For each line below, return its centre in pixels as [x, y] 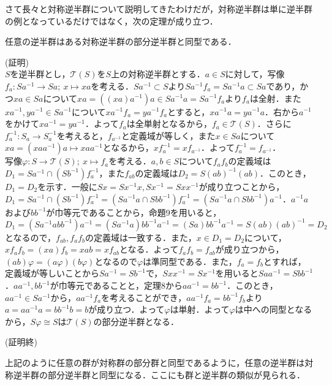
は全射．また [275, 98]
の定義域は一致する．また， [141, 237]
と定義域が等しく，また [168, 135]
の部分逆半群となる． [136, 321]
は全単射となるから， [169, 124]
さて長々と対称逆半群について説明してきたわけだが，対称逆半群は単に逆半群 [159, 9]
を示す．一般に [67, 186]
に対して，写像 [255, 74]
